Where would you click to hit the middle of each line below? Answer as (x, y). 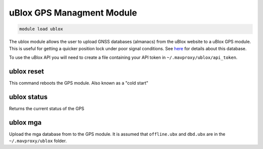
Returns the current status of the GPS (47, 108)
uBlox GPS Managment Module (73, 13)
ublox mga (25, 122)
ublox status (28, 97)
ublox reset (27, 71)
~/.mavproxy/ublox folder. (38, 141)
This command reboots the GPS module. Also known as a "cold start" (79, 83)
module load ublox (41, 29)
